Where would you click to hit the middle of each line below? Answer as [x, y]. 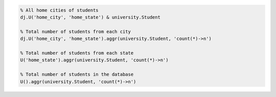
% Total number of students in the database [77, 75]
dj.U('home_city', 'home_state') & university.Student [90, 17]
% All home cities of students [60, 10]
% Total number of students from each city [76, 31]
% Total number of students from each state [77, 53]
